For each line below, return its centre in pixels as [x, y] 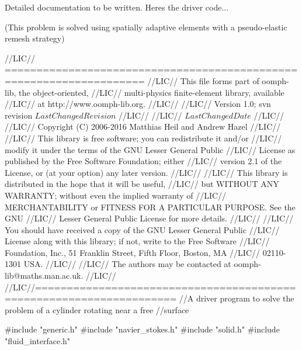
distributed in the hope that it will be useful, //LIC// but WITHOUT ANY [142, 184]
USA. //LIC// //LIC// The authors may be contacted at [127, 264]
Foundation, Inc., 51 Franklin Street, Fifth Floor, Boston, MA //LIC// [133, 252]
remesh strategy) [35, 38]
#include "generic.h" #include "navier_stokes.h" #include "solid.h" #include [142, 329]
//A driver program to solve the [237, 298]
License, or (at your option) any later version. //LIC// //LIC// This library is [146, 172]
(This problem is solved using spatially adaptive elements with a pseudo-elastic [146, 27]
